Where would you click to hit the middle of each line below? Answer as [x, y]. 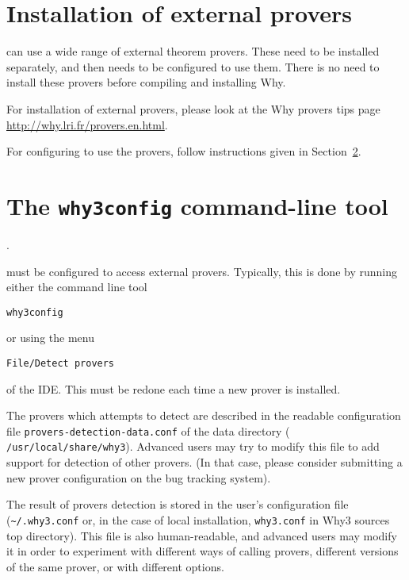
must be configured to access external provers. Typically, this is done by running [202, 271]
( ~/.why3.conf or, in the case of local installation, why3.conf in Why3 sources [198, 519]
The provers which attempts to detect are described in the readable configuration [204, 415]
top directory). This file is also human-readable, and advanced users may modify [202, 535]
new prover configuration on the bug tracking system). [139, 477]
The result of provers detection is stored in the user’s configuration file [178, 504]
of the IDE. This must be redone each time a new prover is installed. [174, 388]
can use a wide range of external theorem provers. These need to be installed [193, 51]
